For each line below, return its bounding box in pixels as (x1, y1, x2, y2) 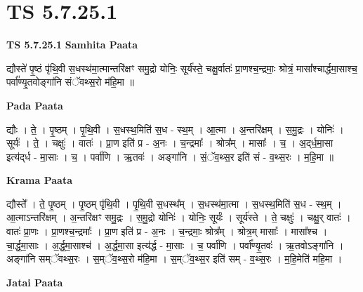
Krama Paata (6, 173, 72, 187)
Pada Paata (6, 98, 63, 112)
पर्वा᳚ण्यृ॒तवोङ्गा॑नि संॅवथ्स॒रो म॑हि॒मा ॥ (6, 74, 134, 89)
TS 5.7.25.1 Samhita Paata (6, 37, 138, 52)
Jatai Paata (6, 274, 63, 289)
